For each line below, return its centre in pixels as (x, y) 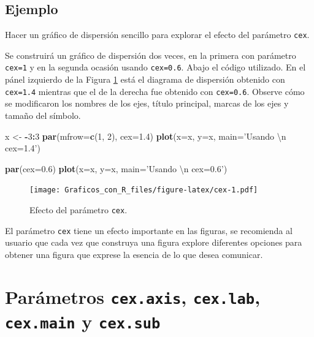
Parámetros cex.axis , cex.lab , (133, 296)
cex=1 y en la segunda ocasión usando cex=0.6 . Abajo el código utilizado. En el (155, 67)
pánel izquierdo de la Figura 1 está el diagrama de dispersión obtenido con (145, 79)
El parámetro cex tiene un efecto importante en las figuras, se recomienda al (149, 230)
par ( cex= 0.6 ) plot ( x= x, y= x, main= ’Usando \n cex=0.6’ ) (116, 168)
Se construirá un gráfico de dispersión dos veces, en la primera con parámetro (151, 55)
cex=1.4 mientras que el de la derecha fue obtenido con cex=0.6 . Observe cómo (155, 91)
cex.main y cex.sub (83, 321)
